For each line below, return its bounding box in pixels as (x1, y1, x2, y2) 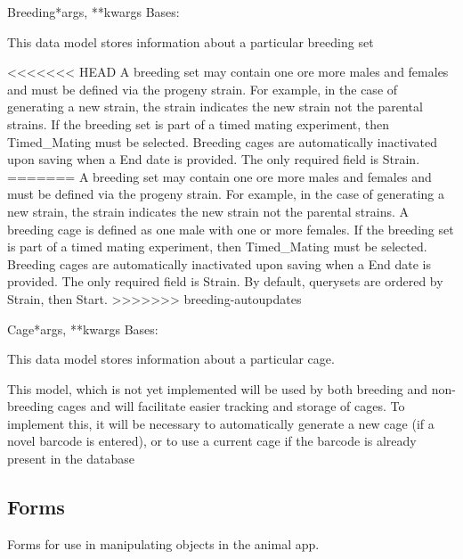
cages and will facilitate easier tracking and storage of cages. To (57, 397, 405, 415)
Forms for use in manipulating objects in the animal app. (7, 534, 320, 553)
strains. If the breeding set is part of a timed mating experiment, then (7, 114, 390, 133)
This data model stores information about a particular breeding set (7, 32, 374, 51)
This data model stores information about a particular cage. (7, 349, 335, 368)
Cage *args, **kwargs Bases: (7, 319, 158, 338)
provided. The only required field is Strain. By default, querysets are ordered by (7, 272, 443, 291)
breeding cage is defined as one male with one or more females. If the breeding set (7, 219, 454, 238)
